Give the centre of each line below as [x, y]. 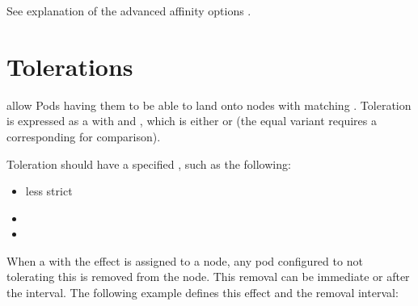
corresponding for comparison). [84, 136]
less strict [49, 191]
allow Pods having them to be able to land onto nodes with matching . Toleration [209, 105]
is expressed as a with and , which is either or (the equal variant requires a [192, 121]
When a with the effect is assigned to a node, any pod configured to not [185, 260]
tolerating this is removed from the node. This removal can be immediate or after [208, 277]
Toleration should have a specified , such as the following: [149, 163]
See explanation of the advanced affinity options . [129, 10]
